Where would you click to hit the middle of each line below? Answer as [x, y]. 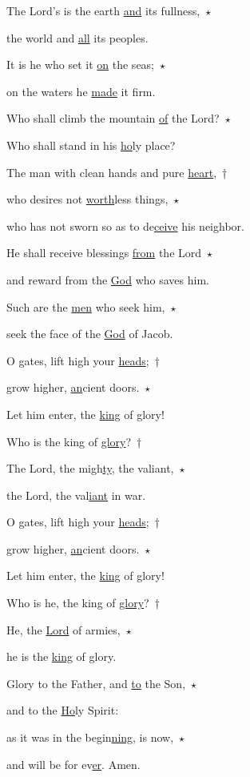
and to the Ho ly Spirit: [63, 710]
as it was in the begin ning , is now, [90, 737]
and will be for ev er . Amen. [73, 764]
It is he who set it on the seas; [81, 64]
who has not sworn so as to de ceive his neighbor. [125, 225]
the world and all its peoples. [77, 37]
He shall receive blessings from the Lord [104, 253]
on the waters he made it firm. [81, 91]
